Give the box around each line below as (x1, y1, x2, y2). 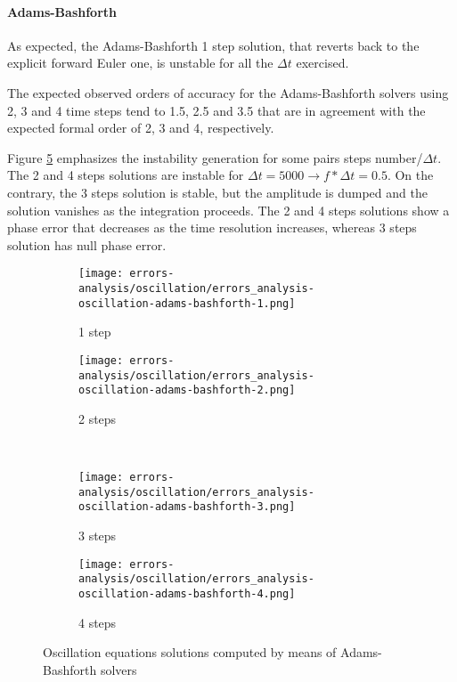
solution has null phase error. (7, 235, 167, 254)
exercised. (296, 53, 349, 72)
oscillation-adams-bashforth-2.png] (78, 384, 296, 397)
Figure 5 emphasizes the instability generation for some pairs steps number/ (7, 148, 423, 166)
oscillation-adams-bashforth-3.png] (78, 500, 296, 514)
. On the (387, 166, 434, 184)
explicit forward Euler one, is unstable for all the (7, 53, 273, 72)
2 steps (78, 409, 117, 427)
